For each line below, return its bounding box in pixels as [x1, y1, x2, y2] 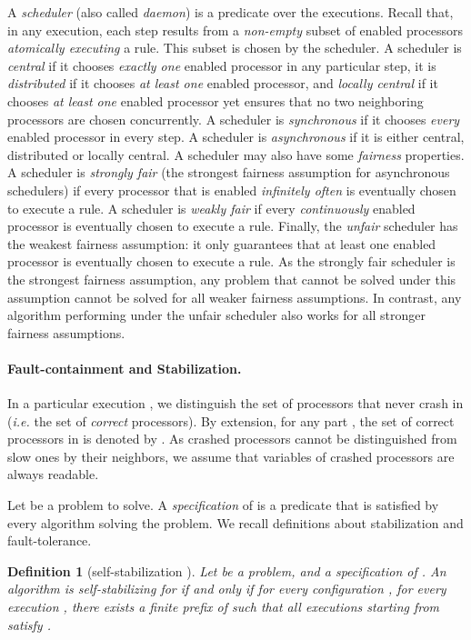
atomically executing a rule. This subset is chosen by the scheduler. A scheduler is [7, 38, 462, 57]
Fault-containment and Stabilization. [7, 358, 242, 377]
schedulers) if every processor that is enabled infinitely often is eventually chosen [7, 180, 456, 199]
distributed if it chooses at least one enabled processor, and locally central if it [7, 74, 438, 93]
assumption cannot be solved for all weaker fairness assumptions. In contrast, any [7, 287, 462, 306]
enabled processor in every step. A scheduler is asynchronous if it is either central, [7, 127, 465, 146]
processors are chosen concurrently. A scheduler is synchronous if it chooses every [7, 109, 460, 128]
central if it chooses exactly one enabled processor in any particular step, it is [7, 55, 436, 75]
